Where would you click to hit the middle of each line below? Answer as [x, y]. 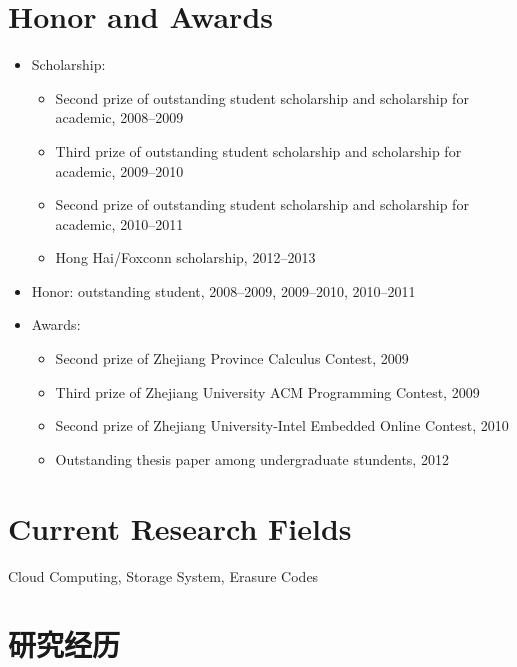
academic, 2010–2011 [119, 223]
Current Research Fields [180, 527]
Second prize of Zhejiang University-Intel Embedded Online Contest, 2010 [282, 425]
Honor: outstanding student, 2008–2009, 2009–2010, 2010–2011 [223, 290]
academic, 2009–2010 [119, 170]
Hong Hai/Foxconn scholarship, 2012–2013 [185, 257]
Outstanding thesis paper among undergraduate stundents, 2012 [252, 458]
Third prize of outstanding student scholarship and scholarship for [258, 150]
